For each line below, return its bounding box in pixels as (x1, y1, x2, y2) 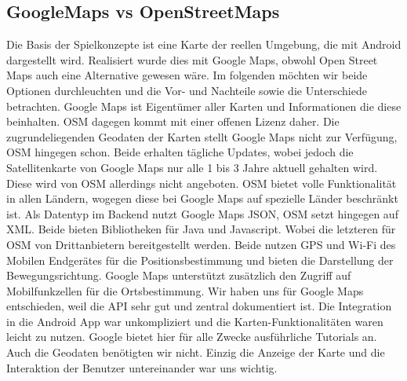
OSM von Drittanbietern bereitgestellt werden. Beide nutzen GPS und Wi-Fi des (6, 236, 396, 252)
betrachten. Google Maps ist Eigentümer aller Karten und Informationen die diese (6, 97, 402, 114)
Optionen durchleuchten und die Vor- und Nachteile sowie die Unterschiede (6, 82, 367, 98)
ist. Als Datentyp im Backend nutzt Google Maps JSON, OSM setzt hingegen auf (6, 205, 398, 222)
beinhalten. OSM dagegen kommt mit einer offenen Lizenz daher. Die (6, 113, 340, 130)
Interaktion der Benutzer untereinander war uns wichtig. (6, 359, 278, 376)
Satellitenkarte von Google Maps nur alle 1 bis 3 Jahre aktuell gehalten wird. (6, 159, 378, 175)
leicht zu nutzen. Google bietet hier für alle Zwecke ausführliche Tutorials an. (6, 328, 377, 345)
